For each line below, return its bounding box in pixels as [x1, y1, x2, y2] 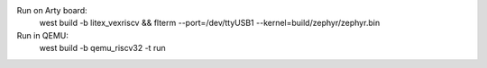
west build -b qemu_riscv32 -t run [39, 43, 166, 54]
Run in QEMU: [16, 30, 69, 40]
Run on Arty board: [16, 5, 87, 15]
